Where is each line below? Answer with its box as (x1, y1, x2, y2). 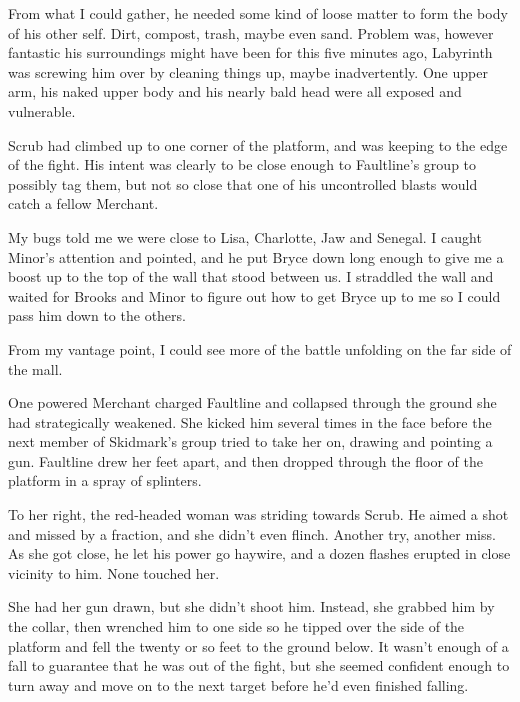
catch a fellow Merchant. (8, 193, 159, 214)
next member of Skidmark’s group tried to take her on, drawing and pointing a (8, 431, 493, 452)
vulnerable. (8, 100, 76, 121)
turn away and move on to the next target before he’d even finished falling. (8, 674, 469, 695)
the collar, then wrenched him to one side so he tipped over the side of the (8, 616, 465, 637)
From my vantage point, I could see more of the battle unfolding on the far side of (8, 338, 512, 359)
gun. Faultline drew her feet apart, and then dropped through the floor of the (8, 450, 483, 471)
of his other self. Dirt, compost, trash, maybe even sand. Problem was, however (8, 22, 494, 43)
